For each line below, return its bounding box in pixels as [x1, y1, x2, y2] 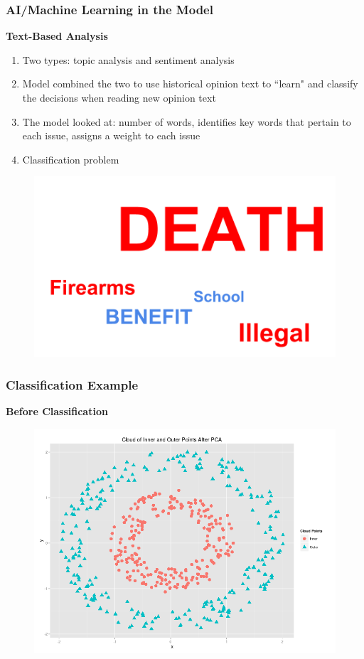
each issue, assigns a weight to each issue [22, 128, 200, 143]
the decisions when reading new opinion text [22, 90, 216, 105]
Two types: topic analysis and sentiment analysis [22, 52, 235, 67]
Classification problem [22, 151, 119, 166]
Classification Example [6, 375, 139, 393]
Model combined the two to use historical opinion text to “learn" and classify [22, 76, 358, 91]
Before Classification [6, 404, 108, 419]
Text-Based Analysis [6, 28, 108, 43]
